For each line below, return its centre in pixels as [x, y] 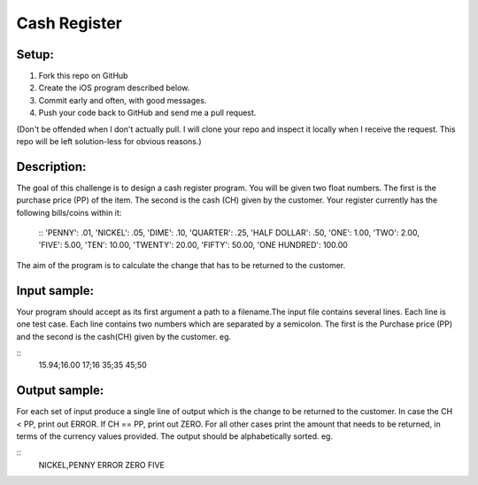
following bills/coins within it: [69, 212]
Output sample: [60, 391]
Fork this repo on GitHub [83, 76]
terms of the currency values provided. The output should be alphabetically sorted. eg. [175, 436]
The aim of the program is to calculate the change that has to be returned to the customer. [181, 265]
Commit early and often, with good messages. [123, 100]
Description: [51, 167]
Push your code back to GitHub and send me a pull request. [147, 113]
